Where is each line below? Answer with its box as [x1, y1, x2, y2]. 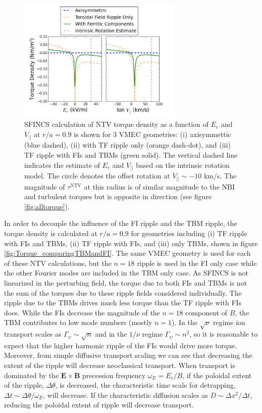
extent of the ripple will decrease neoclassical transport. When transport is [4, 360, 235, 371]
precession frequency [82, 370, 146, 380]
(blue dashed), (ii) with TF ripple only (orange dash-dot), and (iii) [24, 140, 231, 150]
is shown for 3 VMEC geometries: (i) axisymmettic [74, 128, 231, 139]
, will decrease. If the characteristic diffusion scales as [43, 389, 208, 400]
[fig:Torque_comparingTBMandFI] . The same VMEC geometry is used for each [4, 248, 251, 258]
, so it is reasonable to [189, 329, 258, 339]
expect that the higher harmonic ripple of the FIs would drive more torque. [4, 340, 237, 350]
